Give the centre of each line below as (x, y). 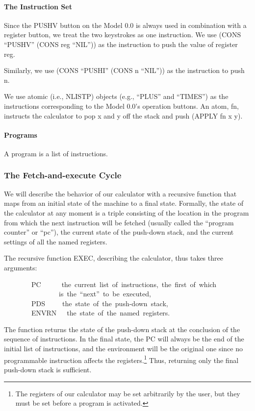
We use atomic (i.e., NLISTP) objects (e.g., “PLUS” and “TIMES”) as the (116, 96)
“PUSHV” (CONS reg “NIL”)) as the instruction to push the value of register (121, 44)
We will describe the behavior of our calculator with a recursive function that (120, 193)
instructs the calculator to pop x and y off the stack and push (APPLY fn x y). (123, 115)
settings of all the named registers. (56, 241)
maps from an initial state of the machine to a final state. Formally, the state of (124, 203)
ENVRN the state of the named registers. (101, 313)
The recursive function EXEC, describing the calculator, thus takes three (114, 258)
